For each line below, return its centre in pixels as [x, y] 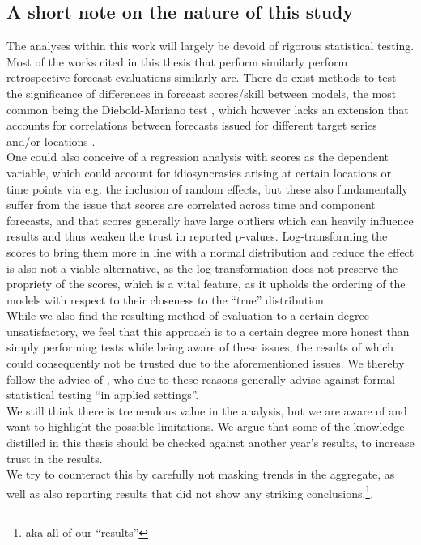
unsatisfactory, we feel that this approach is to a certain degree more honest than [208, 331]
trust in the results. [55, 458]
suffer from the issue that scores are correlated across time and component [191, 204]
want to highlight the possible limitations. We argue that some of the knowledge [206, 426]
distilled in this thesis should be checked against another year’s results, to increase [210, 443]
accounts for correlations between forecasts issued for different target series [192, 125]
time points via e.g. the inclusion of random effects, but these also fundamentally [207, 188]
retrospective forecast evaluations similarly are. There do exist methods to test [202, 77]
